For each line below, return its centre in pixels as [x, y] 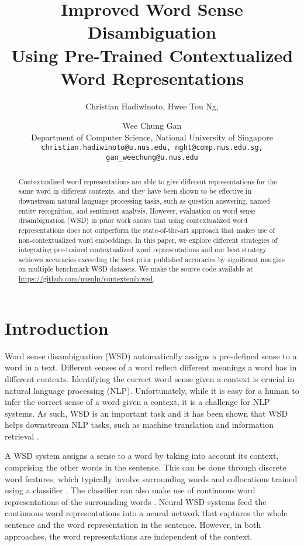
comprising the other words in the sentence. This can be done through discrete [146, 467]
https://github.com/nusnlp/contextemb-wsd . [87, 279]
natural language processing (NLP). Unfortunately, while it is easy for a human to [152, 390]
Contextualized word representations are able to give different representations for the [148, 181]
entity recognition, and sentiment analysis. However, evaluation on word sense [137, 210]
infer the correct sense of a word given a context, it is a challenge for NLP [137, 402]
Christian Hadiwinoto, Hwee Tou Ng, [152, 106]
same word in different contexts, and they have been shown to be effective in [135, 191]
